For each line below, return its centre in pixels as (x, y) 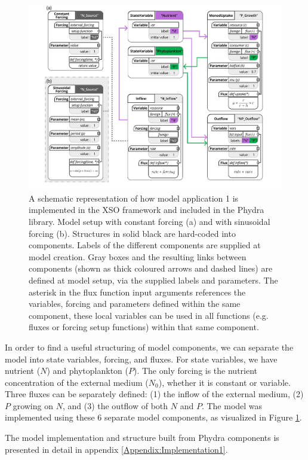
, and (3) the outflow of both (115, 405)
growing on (33, 405)
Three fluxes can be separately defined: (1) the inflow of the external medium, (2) (154, 394)
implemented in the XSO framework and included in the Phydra (147, 210)
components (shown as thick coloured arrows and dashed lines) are (151, 268)
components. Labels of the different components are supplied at (145, 245)
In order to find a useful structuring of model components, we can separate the (149, 347)
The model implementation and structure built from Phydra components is (142, 438)
